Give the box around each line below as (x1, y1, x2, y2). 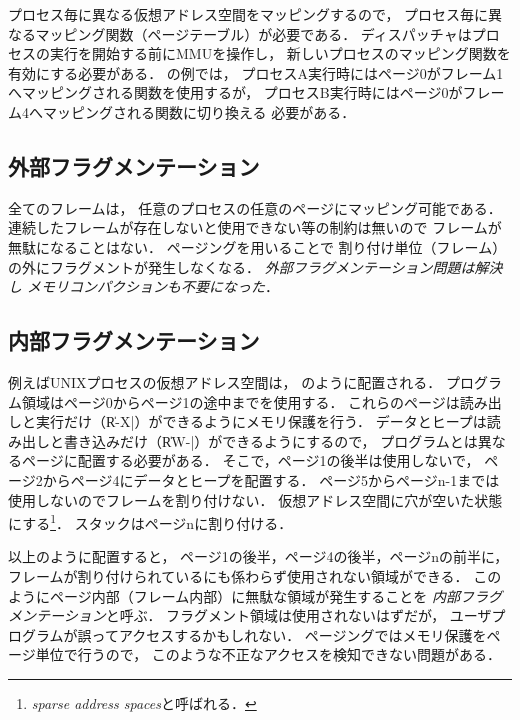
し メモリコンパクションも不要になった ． (8, 276, 280, 297)
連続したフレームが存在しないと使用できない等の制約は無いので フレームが (8, 217, 502, 238)
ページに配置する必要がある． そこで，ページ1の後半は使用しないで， (21, 450, 480, 471)
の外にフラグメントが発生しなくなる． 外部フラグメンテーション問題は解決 (8, 256, 503, 277)
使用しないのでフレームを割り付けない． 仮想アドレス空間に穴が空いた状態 (8, 489, 503, 510)
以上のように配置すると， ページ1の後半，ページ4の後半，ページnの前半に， (8, 546, 509, 567)
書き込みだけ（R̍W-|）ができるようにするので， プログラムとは (63, 430, 478, 451)
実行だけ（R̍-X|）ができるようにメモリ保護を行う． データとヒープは (35, 411, 487, 432)
